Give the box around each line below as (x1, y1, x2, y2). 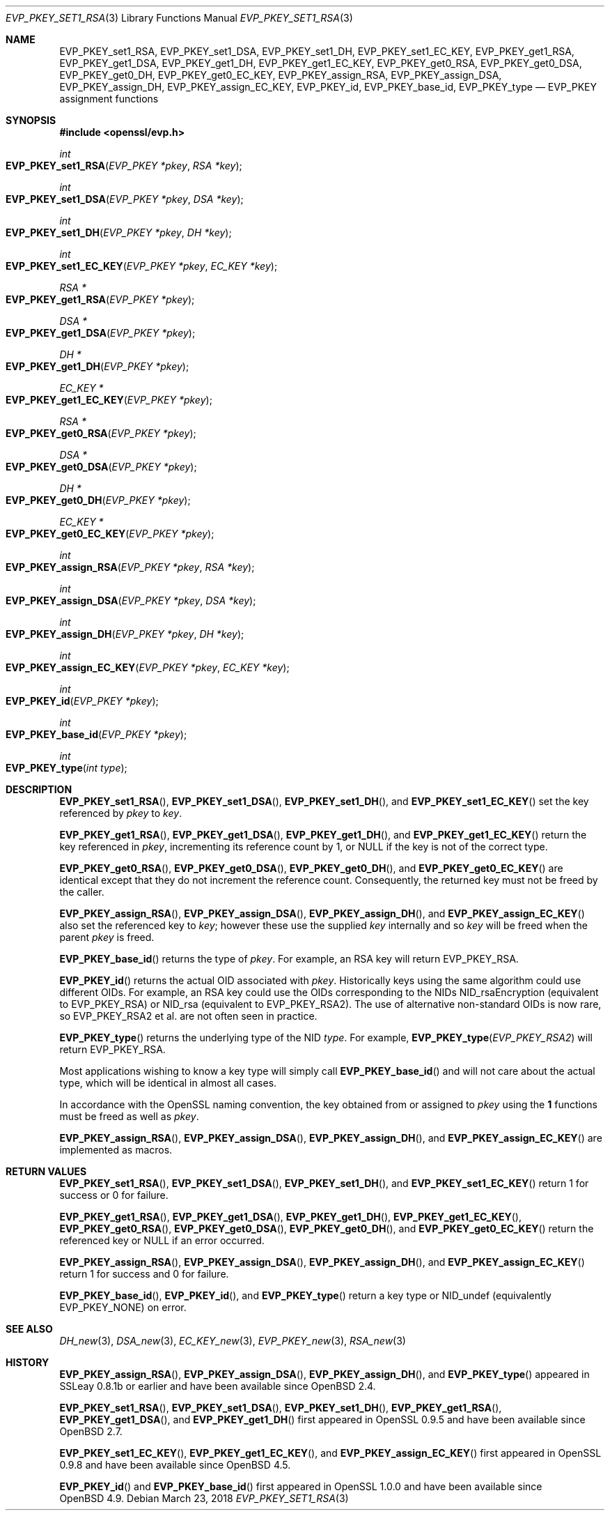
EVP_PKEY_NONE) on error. (59, 1301, 187, 1313)
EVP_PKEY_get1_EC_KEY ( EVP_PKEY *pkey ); (6, 394, 212, 406)
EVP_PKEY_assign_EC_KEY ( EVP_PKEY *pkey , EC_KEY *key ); (6, 661, 290, 673)
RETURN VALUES (6, 1165, 87, 1177)
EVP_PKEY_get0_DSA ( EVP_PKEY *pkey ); (6, 461, 197, 473)
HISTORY (6, 1356, 49, 1368)
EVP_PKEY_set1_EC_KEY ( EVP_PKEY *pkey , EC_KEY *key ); (6, 260, 278, 272)
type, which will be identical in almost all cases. (59, 1077, 277, 1089)
